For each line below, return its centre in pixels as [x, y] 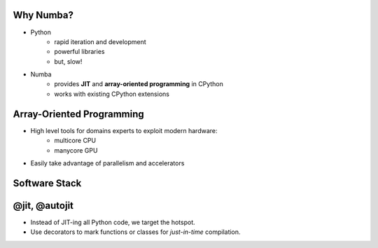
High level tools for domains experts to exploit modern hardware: [124, 130]
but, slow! [68, 61]
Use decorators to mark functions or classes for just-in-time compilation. [135, 232]
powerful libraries [79, 52]
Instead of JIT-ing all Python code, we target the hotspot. [113, 222]
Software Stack [47, 183]
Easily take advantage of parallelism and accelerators [107, 163]
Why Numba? [43, 15]
